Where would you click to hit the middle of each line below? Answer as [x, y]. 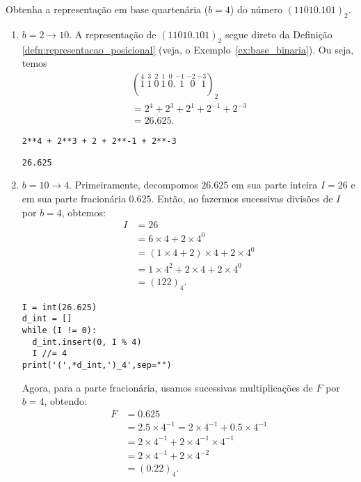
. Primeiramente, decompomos [134, 185]
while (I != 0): [59, 331]
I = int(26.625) [59, 307]
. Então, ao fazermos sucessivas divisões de [242, 199]
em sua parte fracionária [74, 199]
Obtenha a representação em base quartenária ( [107, 9]
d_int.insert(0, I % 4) [87, 342]
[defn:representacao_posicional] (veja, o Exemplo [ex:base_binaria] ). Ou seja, [188, 49]
